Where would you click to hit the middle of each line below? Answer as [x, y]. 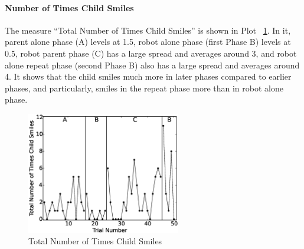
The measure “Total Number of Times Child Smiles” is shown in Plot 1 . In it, [148, 30]
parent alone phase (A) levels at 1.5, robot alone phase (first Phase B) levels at [148, 42]
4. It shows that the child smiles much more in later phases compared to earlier [148, 76]
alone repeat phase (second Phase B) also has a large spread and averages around [152, 65]
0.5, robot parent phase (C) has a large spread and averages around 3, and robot [151, 53]
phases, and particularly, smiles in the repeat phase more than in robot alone [144, 88]
